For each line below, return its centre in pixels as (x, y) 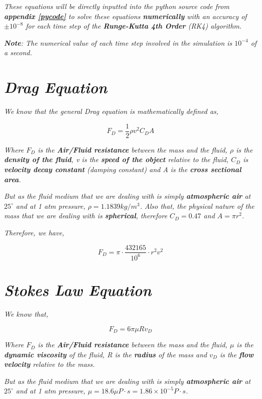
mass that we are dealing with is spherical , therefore (86, 216)
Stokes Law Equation (78, 290)
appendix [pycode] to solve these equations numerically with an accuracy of (125, 16)
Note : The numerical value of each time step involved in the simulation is (118, 42)
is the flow (237, 354)
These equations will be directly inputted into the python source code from (117, 6)
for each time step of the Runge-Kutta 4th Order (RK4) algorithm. (134, 26)
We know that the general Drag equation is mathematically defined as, (111, 111)
